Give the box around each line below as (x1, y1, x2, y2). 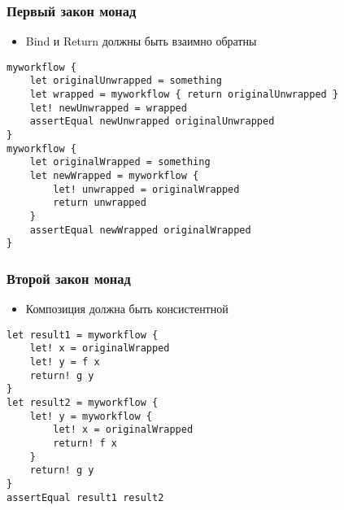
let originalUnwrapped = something (29, 75, 222, 87)
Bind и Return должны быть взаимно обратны (25, 33, 257, 50)
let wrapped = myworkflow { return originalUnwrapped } (29, 89, 339, 101)
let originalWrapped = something (29, 156, 211, 168)
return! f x (53, 438, 118, 450)
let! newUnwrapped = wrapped (29, 102, 187, 114)
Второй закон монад (7, 268, 131, 288)
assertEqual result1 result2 (7, 491, 164, 503)
